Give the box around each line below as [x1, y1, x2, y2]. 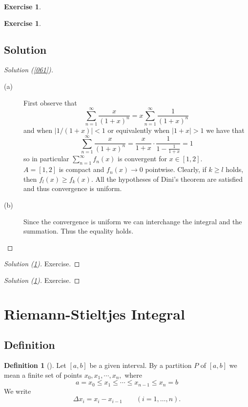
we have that [206, 125, 245, 135]
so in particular [23, 153, 69, 164]
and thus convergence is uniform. [23, 183, 122, 193]
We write [4, 386, 31, 396]
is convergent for [118, 153, 167, 164]
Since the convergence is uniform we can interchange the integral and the [23, 216, 242, 226]
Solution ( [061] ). [4, 64, 53, 75]
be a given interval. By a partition [89, 360, 192, 370]
